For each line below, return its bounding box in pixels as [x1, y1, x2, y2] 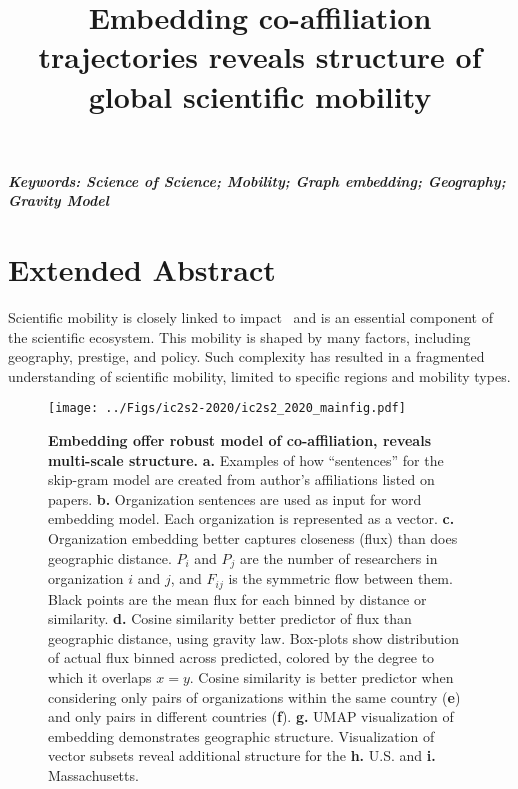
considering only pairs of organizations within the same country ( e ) [48, 686, 461, 707]
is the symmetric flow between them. [228, 568, 453, 589]
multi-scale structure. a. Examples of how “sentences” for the [48, 449, 444, 470]
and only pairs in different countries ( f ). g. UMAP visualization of [48, 706, 454, 727]
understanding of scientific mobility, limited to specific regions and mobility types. [8, 365, 511, 386]
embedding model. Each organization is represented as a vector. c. [48, 508, 455, 529]
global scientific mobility [88, 75, 432, 116]
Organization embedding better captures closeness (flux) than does [48, 528, 458, 549]
